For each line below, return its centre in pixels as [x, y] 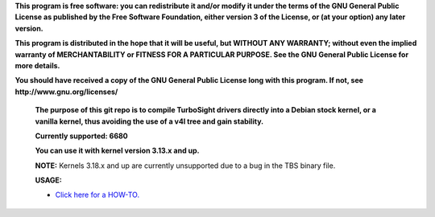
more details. [37, 65]
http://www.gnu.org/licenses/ [66, 92]
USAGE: [48, 180]
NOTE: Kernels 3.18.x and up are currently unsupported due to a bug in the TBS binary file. [185, 166]
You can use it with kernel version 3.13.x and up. [117, 151]
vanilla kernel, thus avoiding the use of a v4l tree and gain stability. [149, 121]
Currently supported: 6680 [81, 136]
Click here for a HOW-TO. [97, 195]
